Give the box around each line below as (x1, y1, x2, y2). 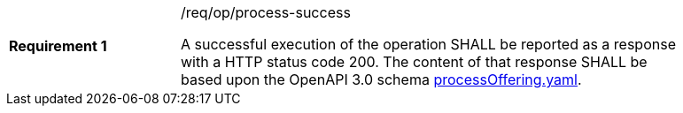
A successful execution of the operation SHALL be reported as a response (181, 35, 676, 53)
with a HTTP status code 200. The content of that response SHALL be (181, 53, 648, 71)
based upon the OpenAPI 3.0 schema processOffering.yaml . (181, 71, 582, 88)
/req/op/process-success (181, 4, 351, 21)
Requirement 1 (9, 37, 107, 55)
